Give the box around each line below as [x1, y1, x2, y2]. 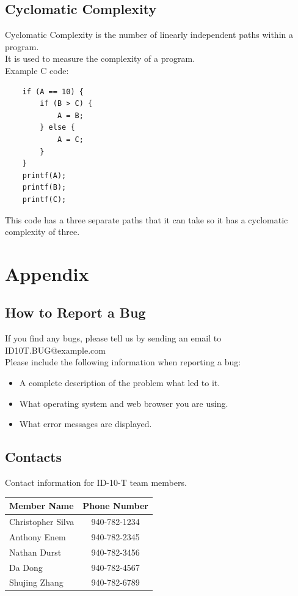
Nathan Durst [9, 545, 62, 558]
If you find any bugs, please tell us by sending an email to [5, 332, 222, 345]
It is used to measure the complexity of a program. [5, 52, 195, 65]
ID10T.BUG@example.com [5, 343, 106, 356]
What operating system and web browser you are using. [19, 397, 228, 409]
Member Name [9, 499, 74, 512]
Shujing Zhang [9, 576, 64, 589]
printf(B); [22, 183, 67, 192]
